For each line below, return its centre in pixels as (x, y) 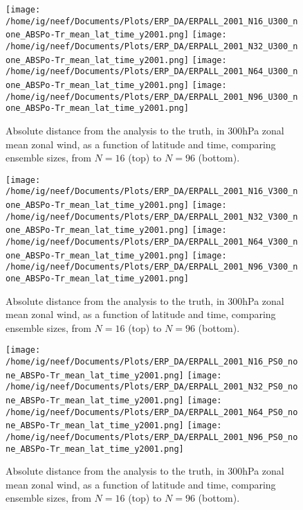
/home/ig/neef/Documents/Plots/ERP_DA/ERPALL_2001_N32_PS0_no (152, 387)
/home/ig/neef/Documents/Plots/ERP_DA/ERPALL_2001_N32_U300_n (152, 46)
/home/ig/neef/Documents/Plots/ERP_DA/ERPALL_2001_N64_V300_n (152, 241)
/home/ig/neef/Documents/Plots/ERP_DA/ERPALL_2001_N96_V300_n (152, 267)
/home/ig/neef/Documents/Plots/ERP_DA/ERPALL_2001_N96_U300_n (152, 97)
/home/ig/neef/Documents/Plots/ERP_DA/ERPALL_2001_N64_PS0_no (152, 412)
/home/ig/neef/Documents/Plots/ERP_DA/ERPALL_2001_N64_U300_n (152, 72)
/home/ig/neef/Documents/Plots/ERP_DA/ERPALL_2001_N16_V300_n (152, 192)
